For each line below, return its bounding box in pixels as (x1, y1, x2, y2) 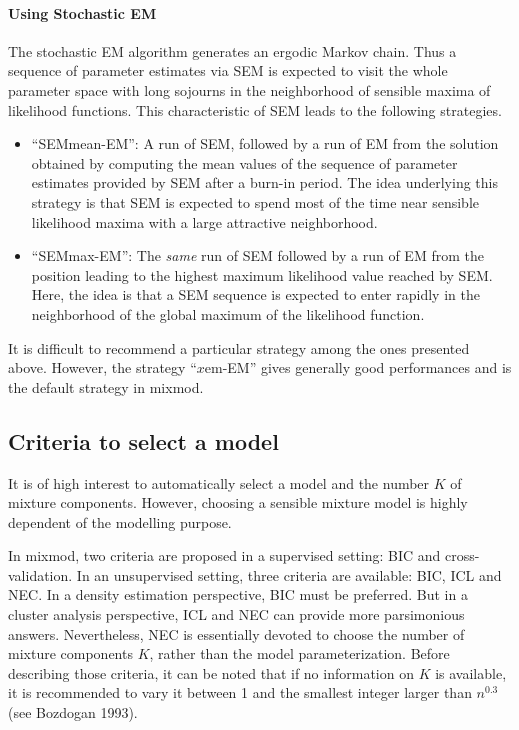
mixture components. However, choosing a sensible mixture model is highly (8, 492, 468, 513)
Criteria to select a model (8, 425, 279, 456)
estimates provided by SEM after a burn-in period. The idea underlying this (31, 172, 498, 193)
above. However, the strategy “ (8, 357, 197, 378)
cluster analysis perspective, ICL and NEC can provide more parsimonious (8, 604, 465, 625)
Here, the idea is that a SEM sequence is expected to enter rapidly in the (31, 284, 480, 305)
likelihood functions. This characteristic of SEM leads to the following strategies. (8, 99, 502, 120)
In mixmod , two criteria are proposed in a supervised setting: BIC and (8, 545, 441, 566)
